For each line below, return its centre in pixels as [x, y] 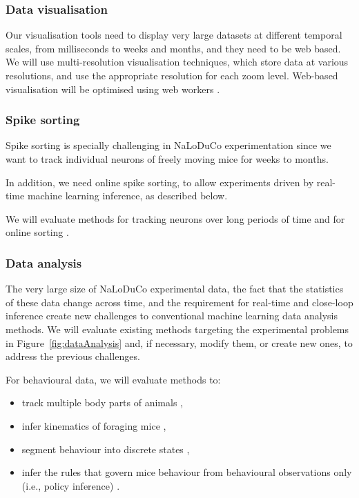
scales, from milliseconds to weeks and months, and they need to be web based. [173, 48]
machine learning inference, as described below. [127, 196]
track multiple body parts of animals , [103, 402]
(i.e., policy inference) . [71, 485]
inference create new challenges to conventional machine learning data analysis [172, 316]
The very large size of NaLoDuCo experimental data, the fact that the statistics [175, 289]
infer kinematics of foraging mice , [94, 425]
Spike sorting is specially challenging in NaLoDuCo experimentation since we [168, 145]
